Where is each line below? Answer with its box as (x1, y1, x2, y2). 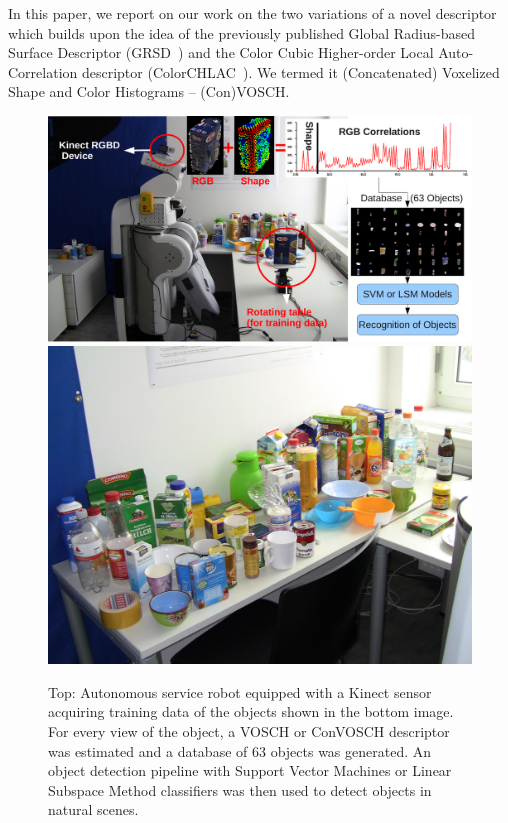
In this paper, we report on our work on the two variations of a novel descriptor (8, 3, 497, 23)
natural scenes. (48, 799, 139, 820)
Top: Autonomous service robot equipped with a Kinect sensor (48, 681, 432, 702)
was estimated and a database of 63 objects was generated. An (48, 740, 432, 761)
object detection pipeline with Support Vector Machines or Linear (48, 760, 452, 781)
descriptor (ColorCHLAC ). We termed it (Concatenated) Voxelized (81, 61, 500, 82)
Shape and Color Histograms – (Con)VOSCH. (8, 81, 290, 102)
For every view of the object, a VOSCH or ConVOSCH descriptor (48, 721, 450, 741)
